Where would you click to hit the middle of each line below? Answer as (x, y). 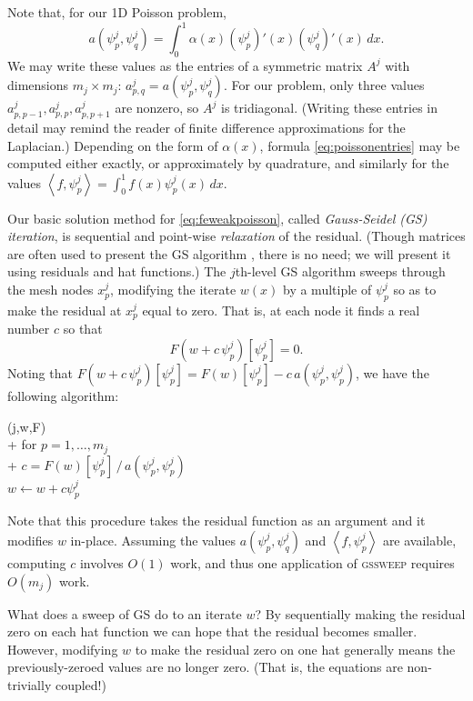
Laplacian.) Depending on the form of (113, 145)
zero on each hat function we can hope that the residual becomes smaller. (212, 631)
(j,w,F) (27, 426)
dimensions (38, 85)
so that (83, 329)
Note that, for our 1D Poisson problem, (117, 12)
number (29, 329)
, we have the (392, 372)
